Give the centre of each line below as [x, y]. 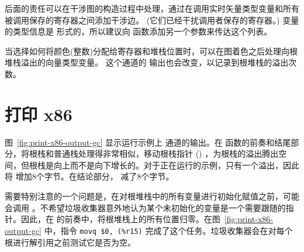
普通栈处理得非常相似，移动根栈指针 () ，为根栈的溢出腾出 [166, 153]
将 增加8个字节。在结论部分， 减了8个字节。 [89, 176]
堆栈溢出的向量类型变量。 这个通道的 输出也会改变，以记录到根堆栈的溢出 [147, 62]
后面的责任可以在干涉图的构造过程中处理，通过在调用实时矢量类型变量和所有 [152, 8]
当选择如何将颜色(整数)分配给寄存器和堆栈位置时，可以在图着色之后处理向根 [151, 51]
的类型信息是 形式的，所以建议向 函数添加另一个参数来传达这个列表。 [139, 31]
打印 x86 [39, 114]
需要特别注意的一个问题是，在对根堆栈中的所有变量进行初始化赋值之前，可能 [152, 196]
